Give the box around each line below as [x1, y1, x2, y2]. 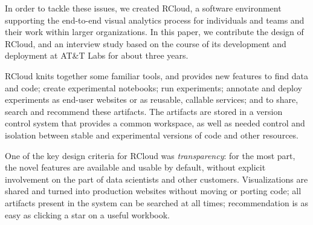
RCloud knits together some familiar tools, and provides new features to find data [5, 69, 309, 82]
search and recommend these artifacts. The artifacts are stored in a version [5, 105, 283, 117]
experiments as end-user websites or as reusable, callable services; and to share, [5, 93, 298, 106]
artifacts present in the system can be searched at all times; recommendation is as [5, 196, 308, 209]
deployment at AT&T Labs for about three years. [5, 49, 189, 62]
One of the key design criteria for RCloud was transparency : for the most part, [5, 149, 295, 161]
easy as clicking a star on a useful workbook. [5, 208, 170, 221]
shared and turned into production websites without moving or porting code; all [5, 184, 302, 197]
